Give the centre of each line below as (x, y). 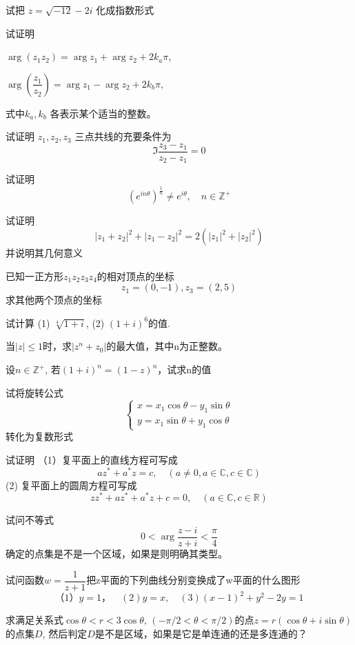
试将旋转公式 (34, 392)
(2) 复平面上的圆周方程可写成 (71, 485)
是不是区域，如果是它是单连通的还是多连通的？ (201, 633)
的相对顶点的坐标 (135, 276)
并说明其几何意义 (44, 253)
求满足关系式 (34, 620)
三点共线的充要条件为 (123, 136)
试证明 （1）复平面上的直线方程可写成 (92, 459)
